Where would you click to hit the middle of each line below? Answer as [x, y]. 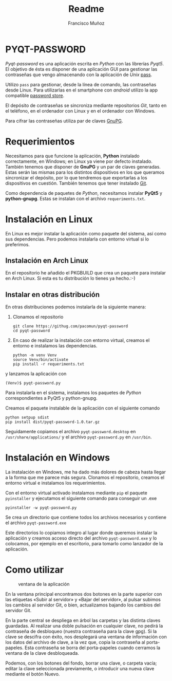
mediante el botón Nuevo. [33, 674]
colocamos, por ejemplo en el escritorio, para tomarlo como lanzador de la [84, 544]
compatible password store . [35, 95]
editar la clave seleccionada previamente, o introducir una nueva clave [80, 669]
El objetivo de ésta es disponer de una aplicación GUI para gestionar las [81, 69]
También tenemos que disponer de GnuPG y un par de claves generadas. [83, 167]
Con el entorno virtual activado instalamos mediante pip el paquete [76, 493]
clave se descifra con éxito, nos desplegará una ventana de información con [86, 637]
